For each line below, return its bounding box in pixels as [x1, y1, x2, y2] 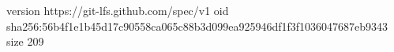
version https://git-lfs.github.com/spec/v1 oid [6, 2, 229, 18]
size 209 [6, 33, 44, 50]
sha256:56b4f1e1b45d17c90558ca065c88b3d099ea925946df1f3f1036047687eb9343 [6, 17, 388, 34]
